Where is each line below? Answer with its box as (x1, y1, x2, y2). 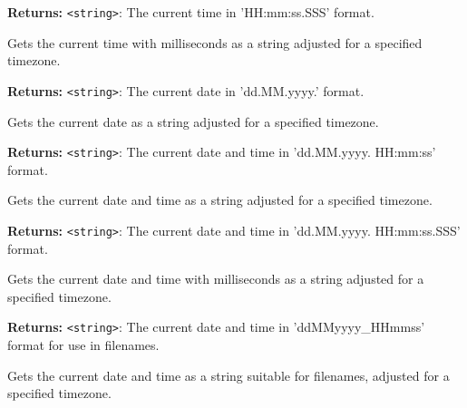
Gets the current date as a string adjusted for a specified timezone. (7, 112, 379, 131)
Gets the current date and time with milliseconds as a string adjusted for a (7, 269, 424, 288)
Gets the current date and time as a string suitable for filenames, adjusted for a (7, 365, 450, 384)
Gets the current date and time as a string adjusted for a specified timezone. (7, 190, 433, 209)
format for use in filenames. (7, 335, 160, 355)
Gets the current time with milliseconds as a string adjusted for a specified (7, 33, 423, 52)
